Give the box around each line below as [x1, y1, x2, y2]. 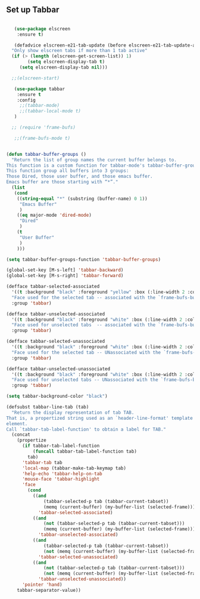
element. [6, 420, 28, 426]
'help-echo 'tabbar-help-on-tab [21, 471, 102, 477]
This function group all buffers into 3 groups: [6, 168, 129, 174]
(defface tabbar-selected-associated [6, 284, 100, 290]
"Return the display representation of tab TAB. [11, 409, 135, 416]
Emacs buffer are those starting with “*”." [6, 179, 118, 185]
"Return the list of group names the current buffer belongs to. [11, 156, 177, 163]
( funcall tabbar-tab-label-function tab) [32, 449, 137, 454]
